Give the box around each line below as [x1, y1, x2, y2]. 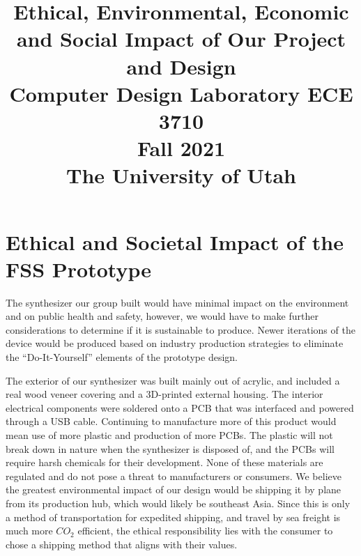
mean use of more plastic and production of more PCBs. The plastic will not [6, 427, 333, 442]
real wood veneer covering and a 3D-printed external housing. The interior [6, 387, 323, 401]
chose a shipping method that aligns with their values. [6, 536, 238, 551]
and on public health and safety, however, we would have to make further [6, 309, 318, 323]
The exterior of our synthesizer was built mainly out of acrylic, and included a [6, 373, 340, 387]
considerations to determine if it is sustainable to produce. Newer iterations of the [6, 322, 355, 337]
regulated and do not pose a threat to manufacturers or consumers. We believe [6, 468, 341, 483]
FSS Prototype [6, 254, 151, 283]
